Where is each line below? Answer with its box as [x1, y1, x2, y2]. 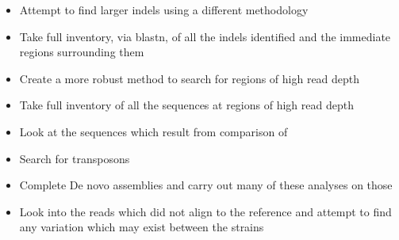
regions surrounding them [19, 44, 144, 60]
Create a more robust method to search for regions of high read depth [19, 70, 360, 86]
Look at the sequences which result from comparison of [19, 123, 288, 139]
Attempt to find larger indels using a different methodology [19, 2, 309, 17]
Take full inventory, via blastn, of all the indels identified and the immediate [19, 28, 391, 44]
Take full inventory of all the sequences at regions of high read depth [19, 97, 354, 113]
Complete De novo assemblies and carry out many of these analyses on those [19, 177, 393, 193]
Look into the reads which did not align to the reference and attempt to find [19, 203, 392, 219]
